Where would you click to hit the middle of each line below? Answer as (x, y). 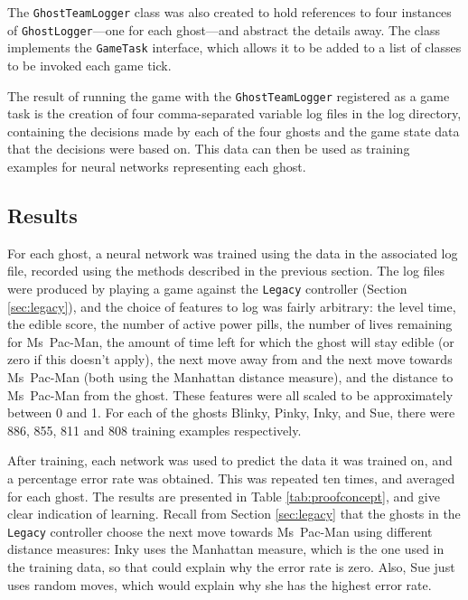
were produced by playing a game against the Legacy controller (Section (207, 288)
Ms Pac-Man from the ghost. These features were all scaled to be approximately (230, 394)
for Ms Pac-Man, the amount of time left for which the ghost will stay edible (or (231, 341)
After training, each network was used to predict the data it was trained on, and (230, 460)
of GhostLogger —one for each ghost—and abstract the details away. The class (224, 29)
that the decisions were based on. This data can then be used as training (209, 149)
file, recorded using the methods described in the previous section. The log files (226, 271)
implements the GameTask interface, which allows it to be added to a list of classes (234, 47)
